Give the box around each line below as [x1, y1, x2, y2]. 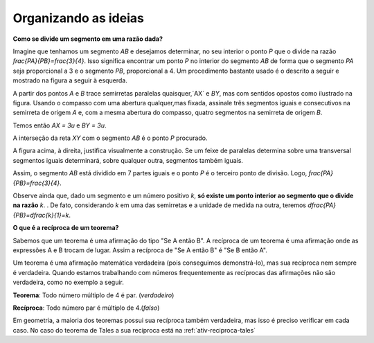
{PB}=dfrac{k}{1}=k [12, 211, 69, 219]
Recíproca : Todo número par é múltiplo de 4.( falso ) [12, 304, 160, 312]
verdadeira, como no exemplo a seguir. [12, 278, 124, 287]
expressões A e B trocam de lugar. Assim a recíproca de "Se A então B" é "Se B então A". [12, 246, 268, 254]
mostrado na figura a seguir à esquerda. [12, 76, 127, 85]
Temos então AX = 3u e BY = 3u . [12, 121, 107, 130]
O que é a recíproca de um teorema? [12, 224, 119, 232]
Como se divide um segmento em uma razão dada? [12, 35, 163, 43]
